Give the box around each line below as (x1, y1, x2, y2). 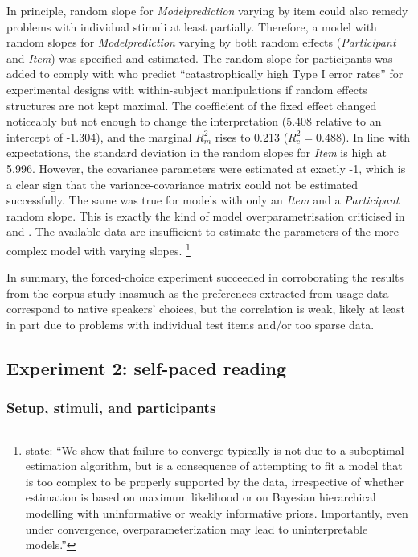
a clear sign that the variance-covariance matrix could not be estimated (6, 175, 358, 192)
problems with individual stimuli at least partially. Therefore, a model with (6, 18, 377, 35)
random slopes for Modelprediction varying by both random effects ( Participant (6, 34, 396, 51)
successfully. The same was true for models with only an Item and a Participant (6, 192, 400, 208)
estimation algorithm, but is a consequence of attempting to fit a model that (25, 457, 403, 474)
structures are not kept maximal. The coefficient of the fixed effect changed (6, 97, 377, 113)
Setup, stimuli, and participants (6, 398, 216, 418)
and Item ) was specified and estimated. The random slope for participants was (6, 49, 393, 66)
